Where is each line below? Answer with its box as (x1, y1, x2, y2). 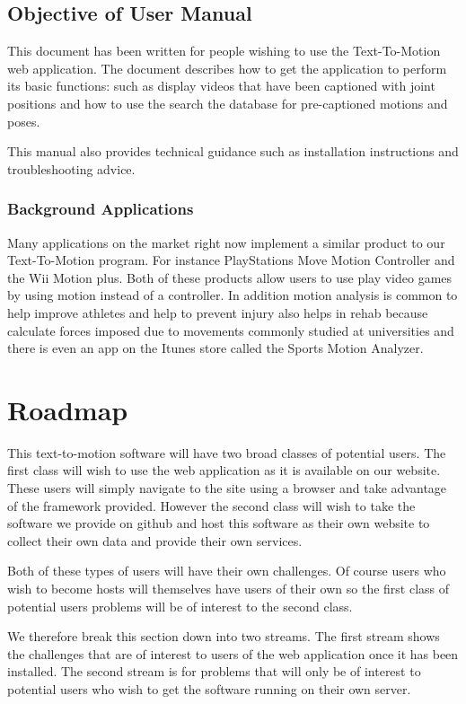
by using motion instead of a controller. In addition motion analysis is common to (7, 286, 458, 304)
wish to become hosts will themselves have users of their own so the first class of (7, 579, 450, 598)
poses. (7, 111, 40, 130)
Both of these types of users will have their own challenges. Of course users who (7, 561, 446, 580)
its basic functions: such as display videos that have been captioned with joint (7, 76, 435, 95)
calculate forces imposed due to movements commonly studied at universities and (7, 321, 454, 339)
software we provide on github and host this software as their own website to (7, 514, 430, 532)
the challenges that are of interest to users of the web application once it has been (7, 644, 459, 663)
